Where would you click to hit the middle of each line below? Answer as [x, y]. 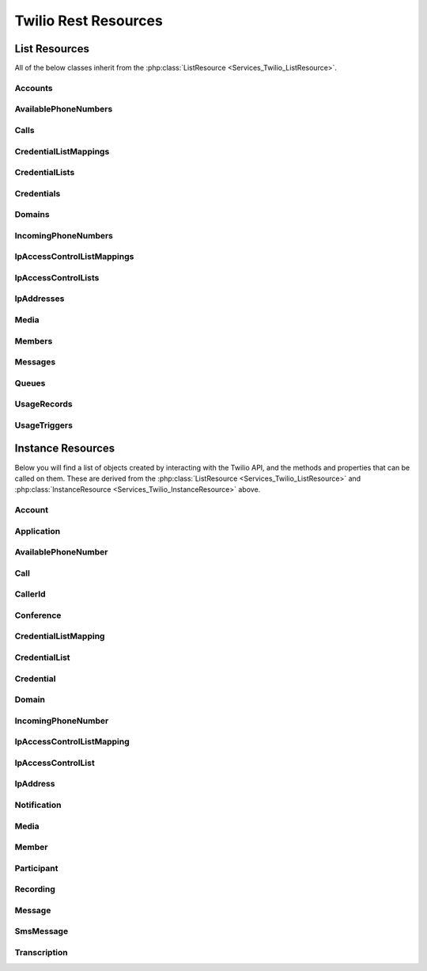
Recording [35, 889]
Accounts [34, 88]
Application [38, 531]
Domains [32, 215]
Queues [30, 383]
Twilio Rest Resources [89, 21]
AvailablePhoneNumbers [64, 109]
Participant [36, 868]
